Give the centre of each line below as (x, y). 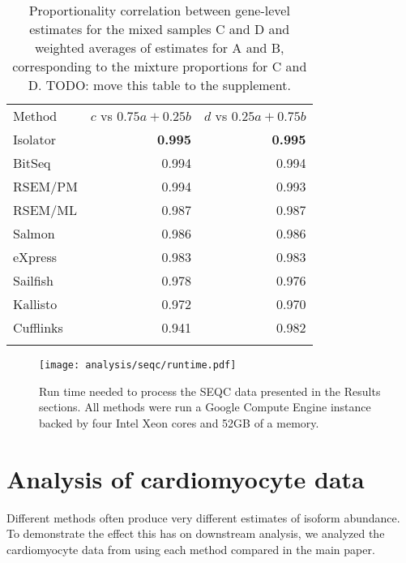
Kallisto (35, 304)
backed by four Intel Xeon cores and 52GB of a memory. (179, 422)
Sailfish (33, 280)
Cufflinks (38, 327)
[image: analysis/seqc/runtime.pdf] (138, 365)
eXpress (35, 257)
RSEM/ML (45, 210)
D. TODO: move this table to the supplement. (159, 85)
